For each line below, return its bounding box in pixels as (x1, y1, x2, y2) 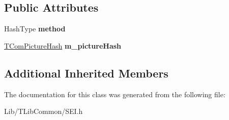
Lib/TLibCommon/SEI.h (4, 106, 83, 116)
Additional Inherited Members (4, 65, 168, 81)
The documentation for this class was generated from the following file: (4, 89, 225, 99)
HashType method (4, 23, 66, 34)
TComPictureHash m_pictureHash (4, 40, 122, 51)
